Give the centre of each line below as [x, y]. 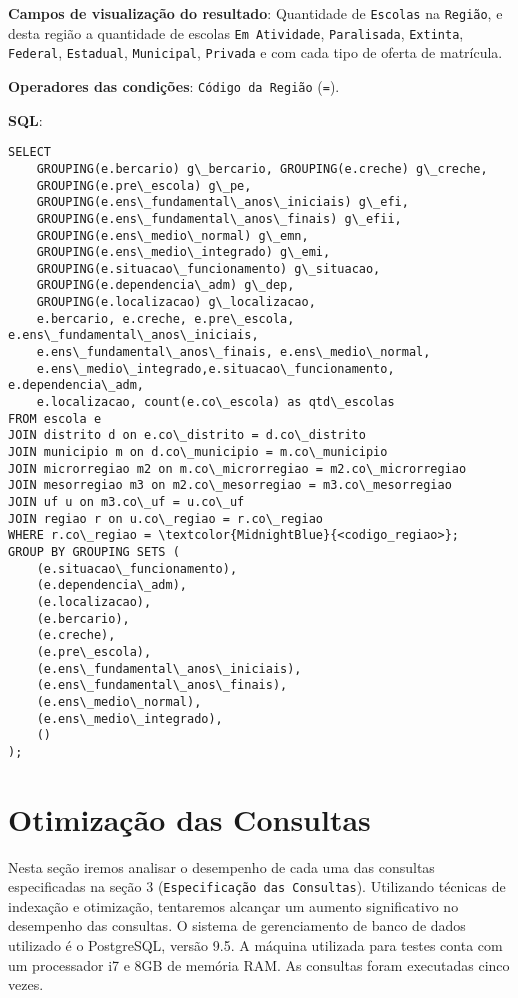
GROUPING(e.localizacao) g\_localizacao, [176, 302]
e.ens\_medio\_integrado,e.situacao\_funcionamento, [215, 368]
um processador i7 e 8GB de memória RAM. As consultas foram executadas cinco [259, 964]
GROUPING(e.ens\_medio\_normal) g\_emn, [172, 235]
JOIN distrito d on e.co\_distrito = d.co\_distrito [187, 435]
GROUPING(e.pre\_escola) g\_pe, [144, 185]
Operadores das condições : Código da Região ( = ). [174, 85]
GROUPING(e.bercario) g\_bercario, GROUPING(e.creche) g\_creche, [262, 168]
